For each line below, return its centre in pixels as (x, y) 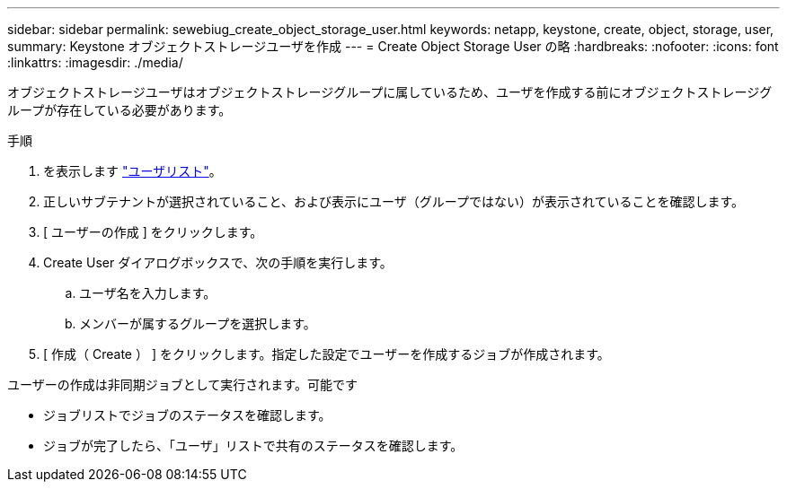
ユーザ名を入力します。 (148, 293)
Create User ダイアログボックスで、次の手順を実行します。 (218, 262)
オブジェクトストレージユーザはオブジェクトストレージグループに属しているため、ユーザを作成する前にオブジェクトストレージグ (390, 92)
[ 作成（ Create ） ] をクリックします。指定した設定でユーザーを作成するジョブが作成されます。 (327, 354)
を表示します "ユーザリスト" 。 (133, 171)
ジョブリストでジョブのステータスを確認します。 (187, 415)
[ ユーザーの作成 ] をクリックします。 (153, 232)
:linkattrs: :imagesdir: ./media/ (95, 62)
